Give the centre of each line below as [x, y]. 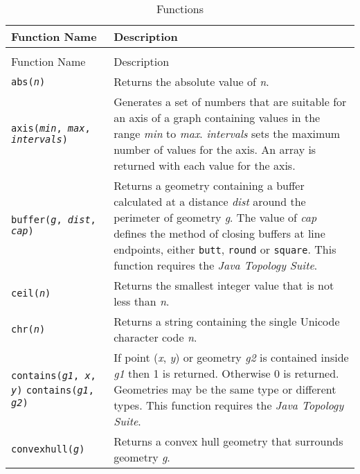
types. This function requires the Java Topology [229, 405]
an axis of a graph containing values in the [217, 117]
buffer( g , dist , [54, 220]
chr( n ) [28, 329]
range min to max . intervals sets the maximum [227, 133]
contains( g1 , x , [54, 376]
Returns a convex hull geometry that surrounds [228, 441]
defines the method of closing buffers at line [219, 233]
